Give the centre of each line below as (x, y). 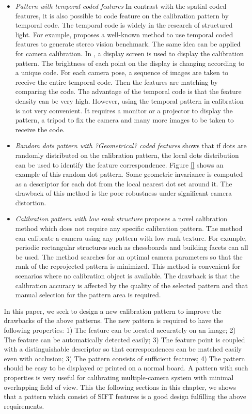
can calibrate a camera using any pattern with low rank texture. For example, (131, 238)
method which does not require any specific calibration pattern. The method (129, 228)
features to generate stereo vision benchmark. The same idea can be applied (128, 44)
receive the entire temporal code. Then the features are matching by (117, 82)
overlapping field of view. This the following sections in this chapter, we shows (120, 387)
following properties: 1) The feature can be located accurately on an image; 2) (120, 330)
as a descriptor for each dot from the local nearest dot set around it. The (124, 183)
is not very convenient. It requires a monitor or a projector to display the (124, 110)
